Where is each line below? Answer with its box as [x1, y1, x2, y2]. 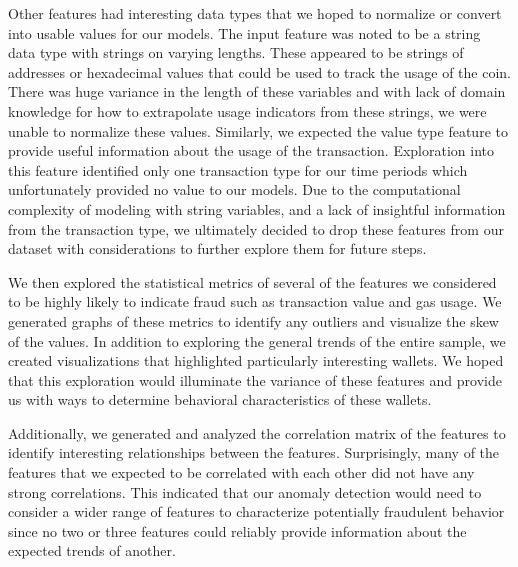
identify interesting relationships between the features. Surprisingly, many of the [8, 442, 500, 463]
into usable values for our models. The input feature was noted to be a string [8, 22, 481, 43]
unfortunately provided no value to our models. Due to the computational [8, 179, 461, 200]
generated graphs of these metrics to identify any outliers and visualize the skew [8, 310, 499, 331]
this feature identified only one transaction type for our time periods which [8, 159, 468, 180]
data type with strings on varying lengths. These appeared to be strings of [8, 42, 464, 63]
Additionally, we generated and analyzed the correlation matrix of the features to [8, 422, 506, 443]
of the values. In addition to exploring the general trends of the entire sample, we [8, 330, 506, 351]
